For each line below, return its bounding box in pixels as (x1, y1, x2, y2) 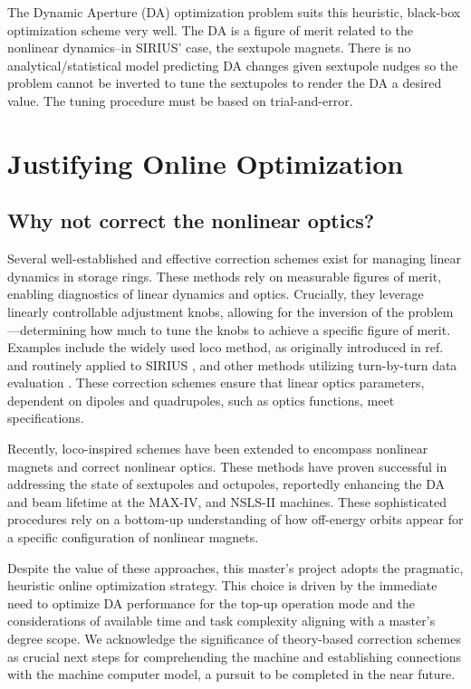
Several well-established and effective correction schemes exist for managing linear (7, 249, 462, 268)
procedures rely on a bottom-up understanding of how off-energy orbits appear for (7, 510, 464, 529)
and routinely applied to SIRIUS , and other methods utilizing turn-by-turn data (7, 355, 457, 374)
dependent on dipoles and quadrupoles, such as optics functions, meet (7, 390, 395, 409)
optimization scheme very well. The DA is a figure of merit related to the (7, 20, 414, 39)
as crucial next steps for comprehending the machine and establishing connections (7, 646, 462, 665)
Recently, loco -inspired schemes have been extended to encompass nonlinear (7, 439, 428, 458)
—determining (7, 320, 87, 339)
